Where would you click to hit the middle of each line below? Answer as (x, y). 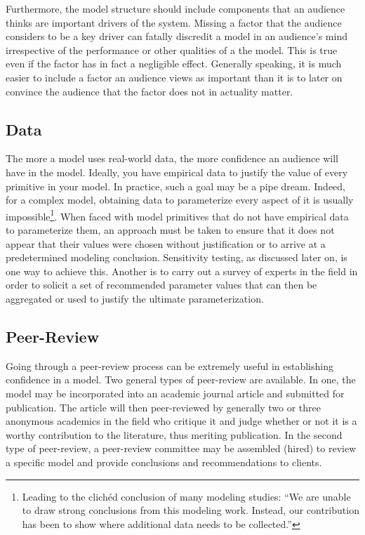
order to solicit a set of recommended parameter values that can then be (161, 285)
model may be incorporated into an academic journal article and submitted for (175, 393)
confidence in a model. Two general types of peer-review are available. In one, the (181, 379)
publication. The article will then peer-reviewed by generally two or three (164, 407)
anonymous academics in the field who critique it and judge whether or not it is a (181, 421)
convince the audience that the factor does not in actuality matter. (150, 91)
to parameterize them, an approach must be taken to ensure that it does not (170, 229)
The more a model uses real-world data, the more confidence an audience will (172, 158)
